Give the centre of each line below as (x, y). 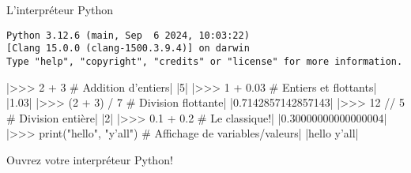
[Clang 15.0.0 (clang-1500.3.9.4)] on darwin (128, 49)
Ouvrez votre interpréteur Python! (90, 159)
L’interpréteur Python (60, 9)
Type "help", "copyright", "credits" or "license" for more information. (205, 61)
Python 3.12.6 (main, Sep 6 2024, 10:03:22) (128, 35)
